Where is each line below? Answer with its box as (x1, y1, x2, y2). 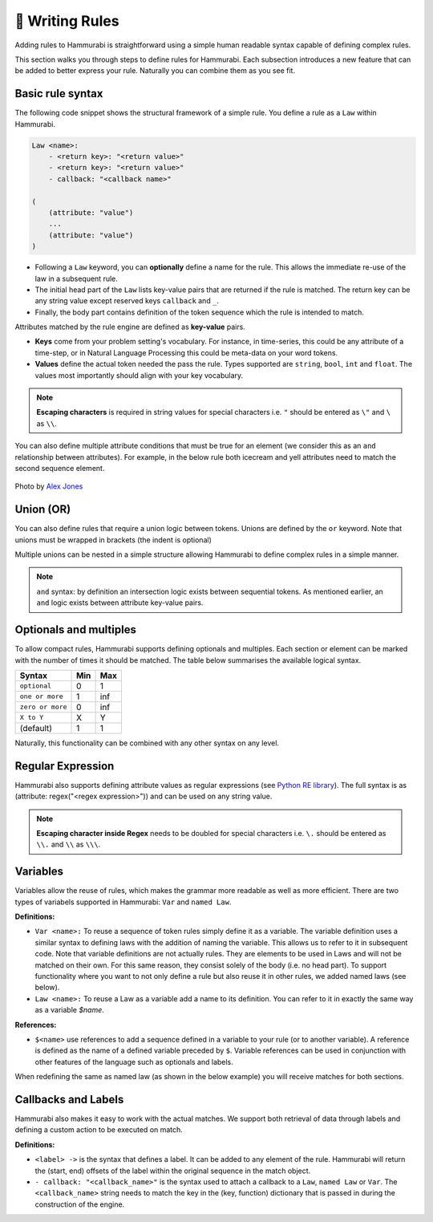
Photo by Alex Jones (14, 481, 83, 491)
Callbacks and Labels (14, 1092, 124, 1106)
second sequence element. (14, 463, 105, 473)
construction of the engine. (34, 1200, 125, 1209)
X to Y (19, 713, 44, 722)
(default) (19, 722, 52, 733)
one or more (19, 692, 63, 701)
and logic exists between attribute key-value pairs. (36, 598, 204, 607)
